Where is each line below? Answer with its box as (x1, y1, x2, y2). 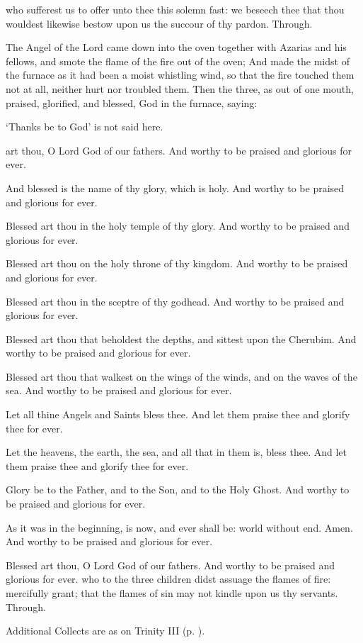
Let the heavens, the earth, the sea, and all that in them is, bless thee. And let (6, 444, 347, 459)
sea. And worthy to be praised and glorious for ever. (6, 383, 232, 398)
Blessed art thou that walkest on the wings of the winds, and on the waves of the (6, 369, 357, 384)
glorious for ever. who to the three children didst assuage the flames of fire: (6, 571, 331, 586)
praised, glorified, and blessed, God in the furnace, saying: (6, 95, 258, 110)
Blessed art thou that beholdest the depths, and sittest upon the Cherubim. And (6, 331, 357, 346)
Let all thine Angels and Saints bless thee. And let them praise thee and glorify (6, 407, 350, 422)
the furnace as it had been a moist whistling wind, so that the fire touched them (6, 67, 355, 82)
